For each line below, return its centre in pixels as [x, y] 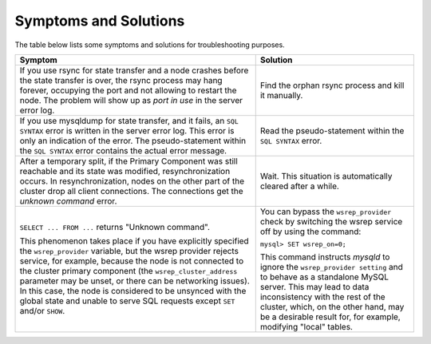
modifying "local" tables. [306, 326]
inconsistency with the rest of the [323, 297]
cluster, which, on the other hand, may [332, 306]
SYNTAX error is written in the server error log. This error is [127, 130]
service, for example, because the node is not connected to [132, 261]
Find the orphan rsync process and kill [332, 85]
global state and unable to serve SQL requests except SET [127, 301]
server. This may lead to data [314, 287]
